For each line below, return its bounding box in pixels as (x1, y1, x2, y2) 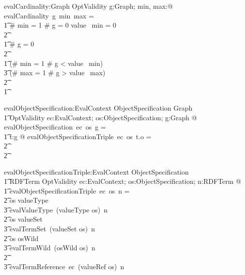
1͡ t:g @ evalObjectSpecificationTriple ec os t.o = (4, 131, 152, 141)
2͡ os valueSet (4, 214, 43, 224)
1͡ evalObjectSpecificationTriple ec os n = (4, 185, 130, 195)
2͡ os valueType (4, 195, 48, 205)
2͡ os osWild (4, 233, 39, 243)
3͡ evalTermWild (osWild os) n (4, 243, 95, 253)
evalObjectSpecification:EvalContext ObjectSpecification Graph (4, 102, 193, 113)
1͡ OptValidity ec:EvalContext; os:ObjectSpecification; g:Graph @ (4, 112, 197, 122)
